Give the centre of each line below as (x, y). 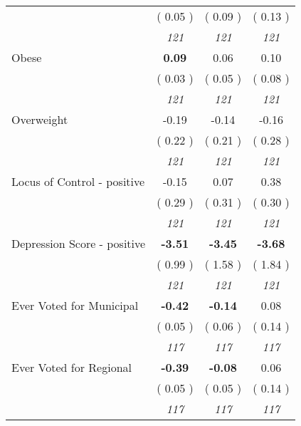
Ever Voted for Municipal (75, 305)
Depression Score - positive (79, 243)
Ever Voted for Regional (72, 367)
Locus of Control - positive (78, 181)
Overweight (40, 119)
